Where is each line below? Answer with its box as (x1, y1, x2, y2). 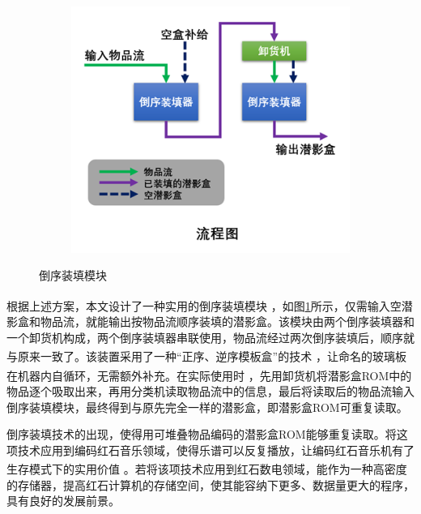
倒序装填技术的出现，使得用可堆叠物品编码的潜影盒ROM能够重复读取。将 (6, 426, 397, 443)
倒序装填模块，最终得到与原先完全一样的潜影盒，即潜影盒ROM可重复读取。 (6, 398, 408, 415)
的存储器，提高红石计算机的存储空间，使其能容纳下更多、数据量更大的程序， (6, 476, 415, 493)
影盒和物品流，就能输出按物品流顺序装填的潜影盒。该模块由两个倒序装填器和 (6, 313, 415, 330)
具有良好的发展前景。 (6, 492, 120, 509)
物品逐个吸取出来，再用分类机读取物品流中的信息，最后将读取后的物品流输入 (6, 382, 415, 399)
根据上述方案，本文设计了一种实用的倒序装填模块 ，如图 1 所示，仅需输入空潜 (6, 297, 413, 314)
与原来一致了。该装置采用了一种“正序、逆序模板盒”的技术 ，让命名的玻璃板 (6, 348, 406, 365)
